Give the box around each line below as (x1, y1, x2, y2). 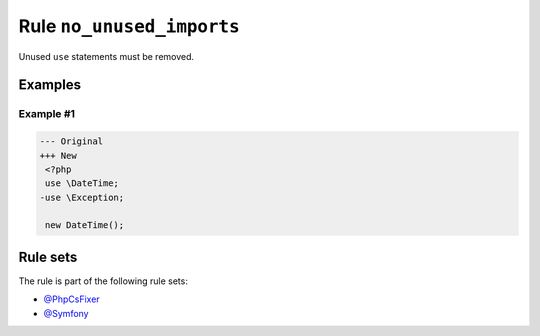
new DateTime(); (45, 220, 125, 231)
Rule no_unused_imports (18, 15, 240, 37)
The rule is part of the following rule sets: (18, 275, 189, 287)
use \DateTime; (45, 178, 120, 189)
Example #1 (18, 107, 75, 121)
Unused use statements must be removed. (18, 50, 195, 62)
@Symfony (43, 307, 89, 319)
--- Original (39, 136, 104, 147)
